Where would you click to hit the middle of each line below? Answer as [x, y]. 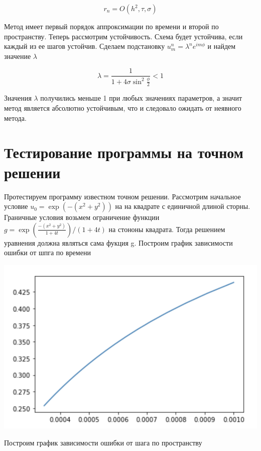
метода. [15, 118]
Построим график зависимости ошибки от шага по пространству [103, 442]
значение [18, 56]
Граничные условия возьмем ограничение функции [82, 217]
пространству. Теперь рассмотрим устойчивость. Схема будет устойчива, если [123, 36]
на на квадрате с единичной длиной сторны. [183, 206]
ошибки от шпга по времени [47, 252]
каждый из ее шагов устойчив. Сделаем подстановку [85, 46]
